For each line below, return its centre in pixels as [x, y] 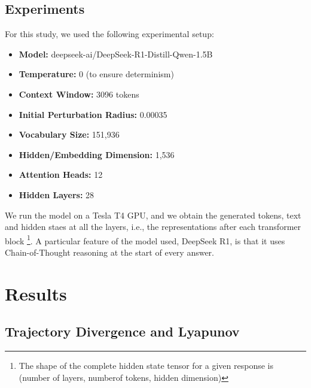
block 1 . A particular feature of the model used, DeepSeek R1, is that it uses [145, 240]
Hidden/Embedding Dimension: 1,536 [97, 154]
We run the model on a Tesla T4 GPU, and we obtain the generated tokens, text [153, 215]
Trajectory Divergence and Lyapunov [122, 331]
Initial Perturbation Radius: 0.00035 [93, 114]
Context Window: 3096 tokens [79, 94]
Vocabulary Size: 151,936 [69, 134]
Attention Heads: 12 [61, 175]
